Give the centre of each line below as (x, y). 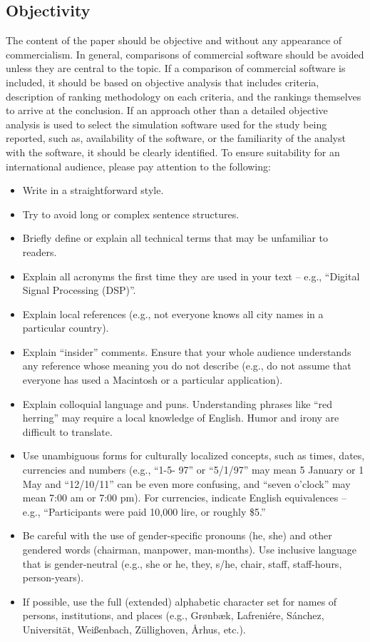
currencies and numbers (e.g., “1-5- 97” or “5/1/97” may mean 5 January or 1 (193, 470)
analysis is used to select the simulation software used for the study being (166, 124)
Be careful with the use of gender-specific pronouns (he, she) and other (177, 535)
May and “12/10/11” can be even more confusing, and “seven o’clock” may (186, 483)
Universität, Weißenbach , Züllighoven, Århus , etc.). (134, 629)
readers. (40, 251)
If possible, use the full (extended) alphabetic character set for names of (180, 601)
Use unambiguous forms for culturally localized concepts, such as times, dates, (194, 455)
